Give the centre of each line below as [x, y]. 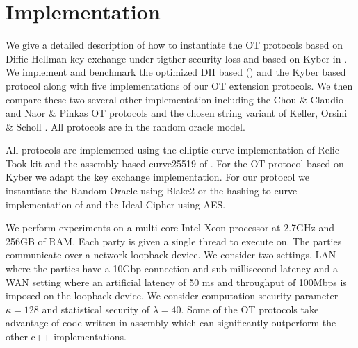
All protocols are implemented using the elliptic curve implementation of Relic [172, 150]
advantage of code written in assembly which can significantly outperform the [171, 323]
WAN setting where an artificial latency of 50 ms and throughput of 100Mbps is [176, 282]
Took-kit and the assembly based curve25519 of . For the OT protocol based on [175, 163]
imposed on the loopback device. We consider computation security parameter [172, 296]
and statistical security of [96, 309]
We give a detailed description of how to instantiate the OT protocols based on [174, 45]
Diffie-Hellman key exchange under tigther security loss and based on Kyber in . [177, 58]
